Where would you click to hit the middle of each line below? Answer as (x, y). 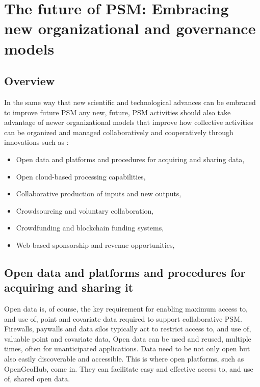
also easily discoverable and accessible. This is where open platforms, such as (124, 359)
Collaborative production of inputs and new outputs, (99, 194)
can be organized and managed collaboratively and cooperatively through (119, 132)
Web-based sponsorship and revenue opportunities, (95, 244)
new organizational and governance (130, 28)
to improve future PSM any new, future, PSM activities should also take (118, 112)
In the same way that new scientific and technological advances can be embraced (130, 102)
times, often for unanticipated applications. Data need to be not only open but (127, 349)
